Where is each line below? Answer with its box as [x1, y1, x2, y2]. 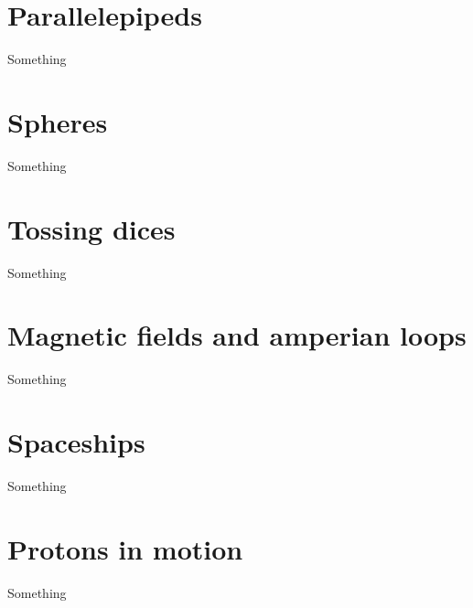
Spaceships [7, 423, 145, 461]
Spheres [7, 102, 108, 140]
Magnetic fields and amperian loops [7, 316, 467, 354]
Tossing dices [7, 209, 176, 247]
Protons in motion [7, 529, 243, 567]
